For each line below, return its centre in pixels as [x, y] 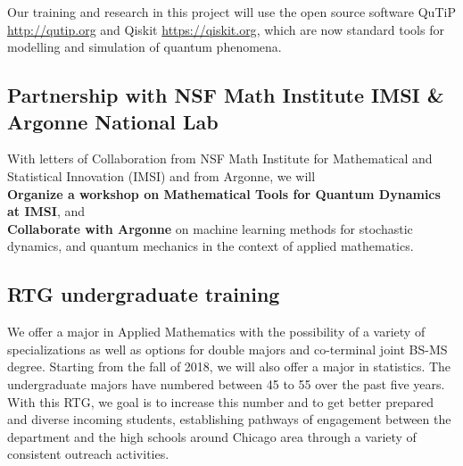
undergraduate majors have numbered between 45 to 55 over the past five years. [226, 383]
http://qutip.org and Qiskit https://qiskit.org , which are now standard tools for [226, 29]
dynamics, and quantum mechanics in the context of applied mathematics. [211, 246]
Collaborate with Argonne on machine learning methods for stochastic [210, 228]
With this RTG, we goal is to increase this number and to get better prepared [220, 401]
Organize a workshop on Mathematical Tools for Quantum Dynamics [224, 193]
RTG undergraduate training [144, 294]
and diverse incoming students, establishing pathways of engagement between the [229, 419]
